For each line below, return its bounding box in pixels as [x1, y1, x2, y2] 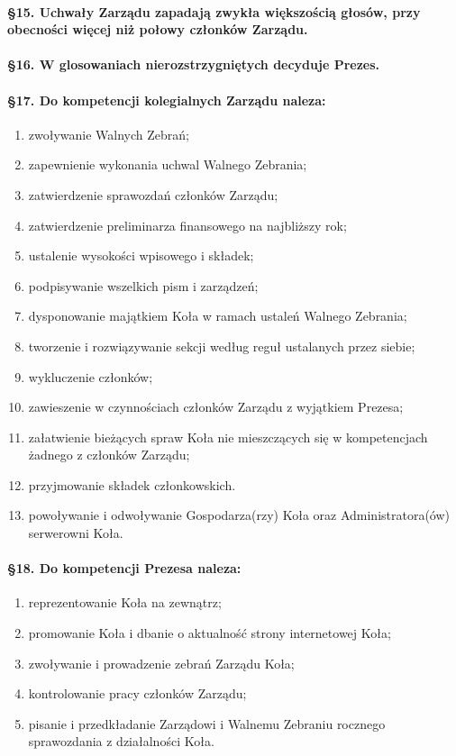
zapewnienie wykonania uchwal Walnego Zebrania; [28, 155, 307, 174]
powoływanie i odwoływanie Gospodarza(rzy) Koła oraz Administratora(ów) [28, 506, 451, 524]
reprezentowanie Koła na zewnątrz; [28, 593, 222, 612]
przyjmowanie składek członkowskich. [28, 475, 236, 494]
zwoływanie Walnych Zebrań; [28, 124, 189, 143]
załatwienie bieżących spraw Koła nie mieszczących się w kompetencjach [28, 427, 428, 446]
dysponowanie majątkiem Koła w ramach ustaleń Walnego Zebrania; [28, 306, 407, 325]
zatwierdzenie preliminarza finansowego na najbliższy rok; [28, 215, 347, 234]
